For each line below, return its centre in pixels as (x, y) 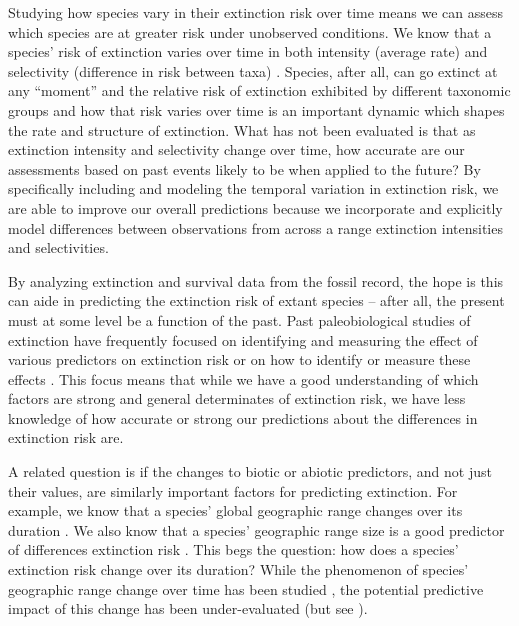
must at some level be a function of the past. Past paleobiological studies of (239, 319)
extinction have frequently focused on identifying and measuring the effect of (243, 339)
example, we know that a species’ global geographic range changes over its (235, 510)
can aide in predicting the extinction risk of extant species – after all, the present (256, 300)
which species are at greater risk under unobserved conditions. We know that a (250, 31)
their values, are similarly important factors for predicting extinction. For (233, 490)
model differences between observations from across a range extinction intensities (255, 227)
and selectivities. (58, 247)
